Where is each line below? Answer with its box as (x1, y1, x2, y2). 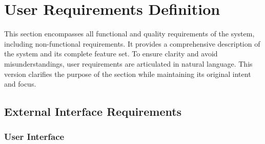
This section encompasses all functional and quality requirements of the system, (4, 28, 255, 39)
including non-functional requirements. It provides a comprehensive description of (4, 38, 260, 49)
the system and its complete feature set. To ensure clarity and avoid (4, 48, 218, 59)
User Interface (4, 130, 65, 143)
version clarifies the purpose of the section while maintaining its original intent (4, 68, 251, 79)
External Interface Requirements (4, 104, 182, 119)
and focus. (4, 78, 36, 89)
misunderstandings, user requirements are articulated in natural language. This (4, 58, 253, 69)
